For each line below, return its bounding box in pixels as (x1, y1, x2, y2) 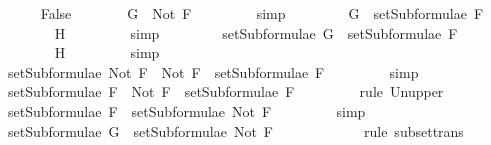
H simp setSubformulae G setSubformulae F (54, 22, 458, 43)
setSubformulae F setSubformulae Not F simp (7, 100, 366, 121)
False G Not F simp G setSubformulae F (40, 3, 484, 23)
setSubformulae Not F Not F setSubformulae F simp (7, 61, 419, 82)
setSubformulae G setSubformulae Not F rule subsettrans (7, 120, 464, 141)
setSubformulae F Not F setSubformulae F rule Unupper (7, 81, 444, 102)
